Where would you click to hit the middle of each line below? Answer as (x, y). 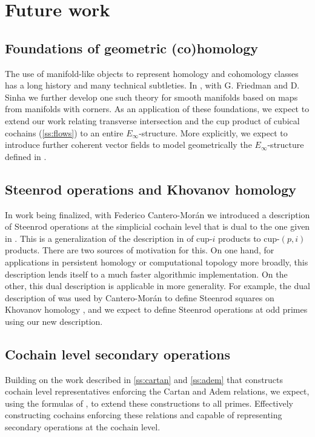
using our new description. (54, 321)
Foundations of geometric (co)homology (131, 48)
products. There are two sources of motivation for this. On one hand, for (140, 250)
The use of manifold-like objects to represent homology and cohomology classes (152, 73)
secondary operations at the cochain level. (83, 427)
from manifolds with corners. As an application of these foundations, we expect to (157, 109)
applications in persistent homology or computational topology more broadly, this (157, 262)
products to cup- (249, 238)
